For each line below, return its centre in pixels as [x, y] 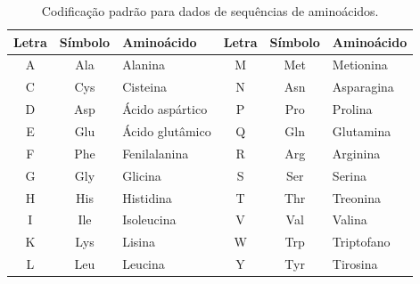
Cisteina [144, 87]
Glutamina [362, 130]
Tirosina [355, 264]
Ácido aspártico [165, 109]
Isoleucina [149, 219]
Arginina [356, 153]
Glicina [142, 175]
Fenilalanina [156, 153]
